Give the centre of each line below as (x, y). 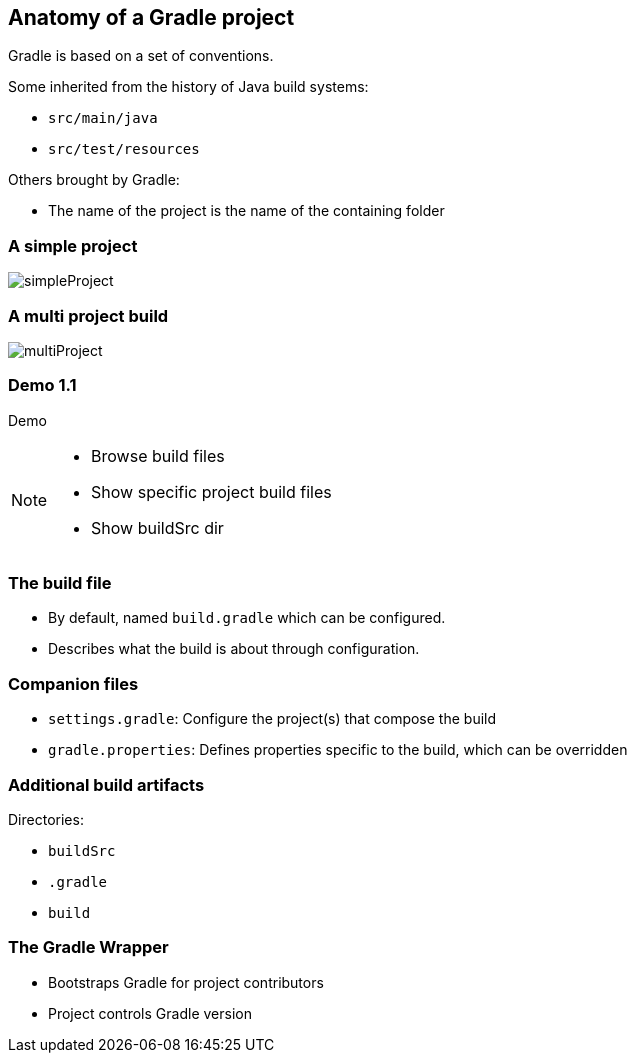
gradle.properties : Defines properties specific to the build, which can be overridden (338, 750)
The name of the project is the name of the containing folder (246, 211)
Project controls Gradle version (150, 1013)
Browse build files (158, 455)
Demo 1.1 (42, 385)
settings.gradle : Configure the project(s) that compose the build (272, 719)
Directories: (46, 819)
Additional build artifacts (106, 784)
